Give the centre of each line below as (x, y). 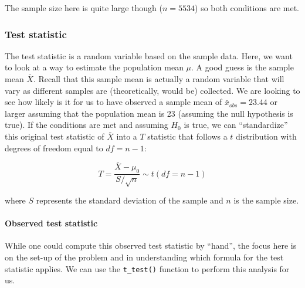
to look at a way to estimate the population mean (94, 67)
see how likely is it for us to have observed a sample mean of (113, 102)
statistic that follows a (187, 136)
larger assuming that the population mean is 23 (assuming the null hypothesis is (149, 113)
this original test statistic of (55, 136)
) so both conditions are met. (247, 8)
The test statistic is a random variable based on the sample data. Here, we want (149, 55)
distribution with (266, 136)
